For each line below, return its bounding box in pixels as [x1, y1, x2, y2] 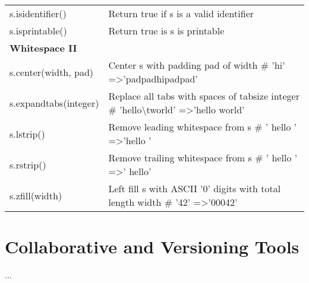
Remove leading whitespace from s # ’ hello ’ [108, 120, 297, 133]
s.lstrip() [10, 126, 45, 141]
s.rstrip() [10, 157, 46, 171]
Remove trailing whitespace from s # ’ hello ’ [108, 151, 298, 164]
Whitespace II [10, 41, 77, 55]
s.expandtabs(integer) [10, 96, 99, 110]
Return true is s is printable [108, 24, 225, 37]
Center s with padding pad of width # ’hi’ [108, 58, 285, 72]
